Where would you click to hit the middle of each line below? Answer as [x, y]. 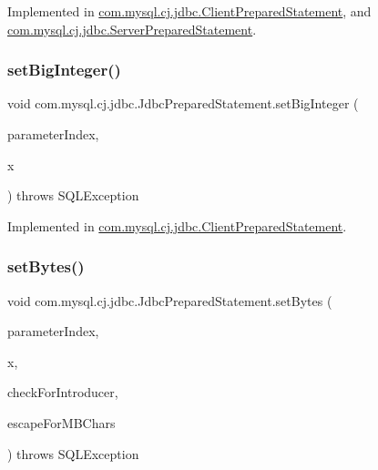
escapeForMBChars [61, 422]
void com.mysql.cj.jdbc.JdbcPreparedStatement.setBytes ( [170, 300]
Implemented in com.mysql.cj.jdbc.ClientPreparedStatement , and [189, 11]
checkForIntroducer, [63, 392]
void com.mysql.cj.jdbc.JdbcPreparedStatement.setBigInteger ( [183, 103]
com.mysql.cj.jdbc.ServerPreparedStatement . [132, 29]
